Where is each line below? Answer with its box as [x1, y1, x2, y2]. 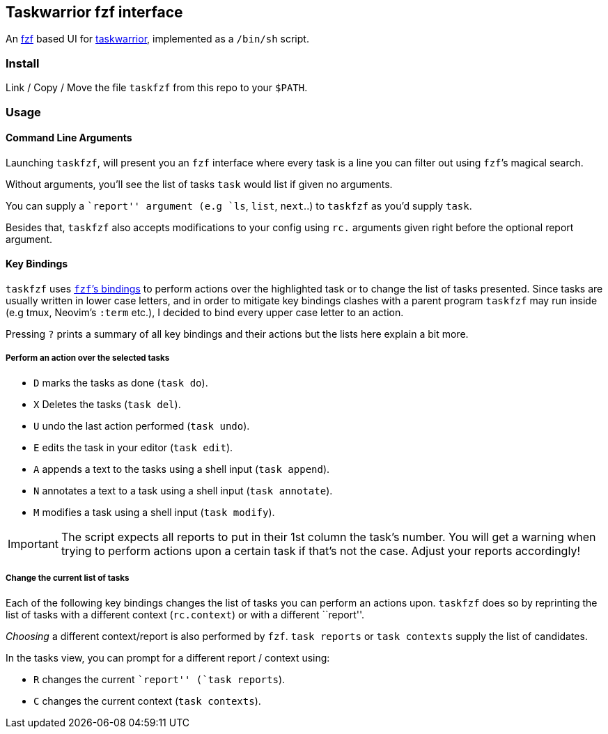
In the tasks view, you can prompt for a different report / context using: [6, 651, 330, 664]
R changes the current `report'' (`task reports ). [33, 673, 286, 685]
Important [8, 536, 59, 551]
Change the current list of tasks [6, 573, 130, 584]
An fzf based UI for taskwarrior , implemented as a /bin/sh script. [6, 33, 309, 45]
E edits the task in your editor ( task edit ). [33, 441, 233, 453]
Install [6, 56, 40, 70]
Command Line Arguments [6, 132, 132, 144]
